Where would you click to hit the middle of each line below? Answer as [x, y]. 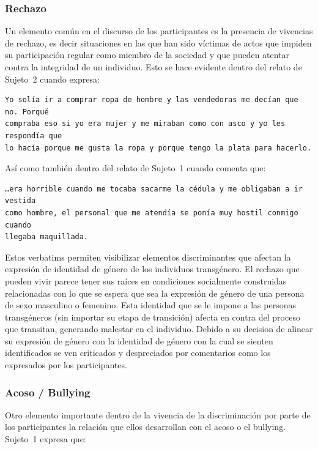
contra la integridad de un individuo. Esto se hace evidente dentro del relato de [153, 67]
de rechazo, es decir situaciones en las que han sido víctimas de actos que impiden [158, 43]
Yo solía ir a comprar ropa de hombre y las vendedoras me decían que [152, 100]
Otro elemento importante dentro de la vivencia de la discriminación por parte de [158, 414]
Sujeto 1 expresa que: [46, 439]
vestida [20, 201]
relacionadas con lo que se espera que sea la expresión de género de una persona [155, 293]
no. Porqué [27, 112]
